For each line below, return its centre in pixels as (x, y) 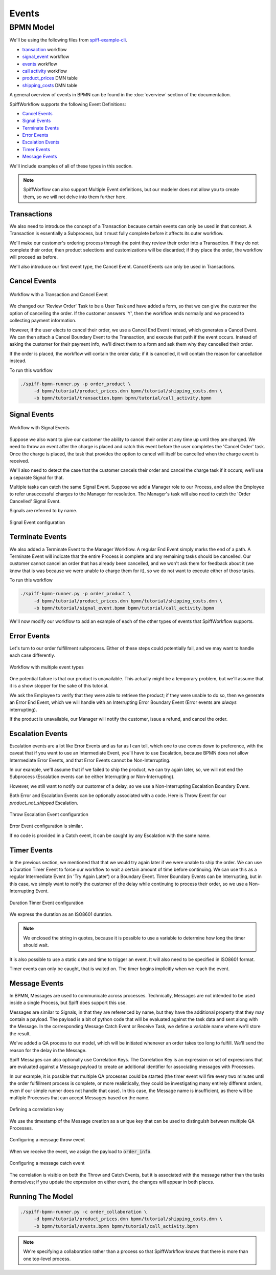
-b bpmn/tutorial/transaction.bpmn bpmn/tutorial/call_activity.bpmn (123, 398)
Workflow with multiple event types (47, 667)
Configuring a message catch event (47, 1163)
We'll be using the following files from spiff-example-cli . (68, 40)
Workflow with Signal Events (40, 428)
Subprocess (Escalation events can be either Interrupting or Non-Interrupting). (92, 777)
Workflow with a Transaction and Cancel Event (59, 295)
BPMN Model (32, 27)
